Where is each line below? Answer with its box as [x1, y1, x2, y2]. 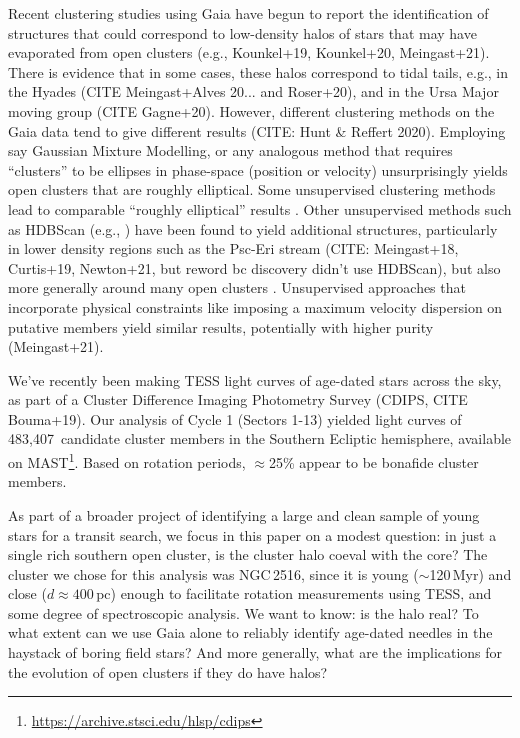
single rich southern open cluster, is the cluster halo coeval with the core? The [8, 544, 488, 565]
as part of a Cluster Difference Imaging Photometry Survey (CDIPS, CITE [8, 389, 468, 410]
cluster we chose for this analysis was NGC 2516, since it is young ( [8, 563, 419, 584]
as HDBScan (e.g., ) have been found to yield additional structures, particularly [8, 218, 498, 239]
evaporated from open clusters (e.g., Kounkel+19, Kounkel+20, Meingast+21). [8, 42, 490, 63]
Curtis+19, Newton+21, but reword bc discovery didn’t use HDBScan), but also [8, 257, 501, 278]
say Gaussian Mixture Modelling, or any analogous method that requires [8, 140, 453, 161]
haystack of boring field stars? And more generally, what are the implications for [8, 642, 503, 663]
